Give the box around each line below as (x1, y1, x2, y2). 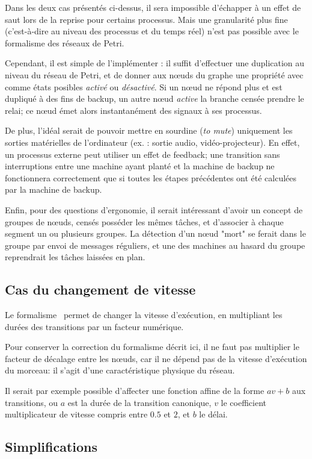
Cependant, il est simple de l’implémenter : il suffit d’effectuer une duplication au (5, 57, 305, 69)
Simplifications (5, 437, 98, 456)
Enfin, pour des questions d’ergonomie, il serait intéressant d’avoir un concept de (5, 203, 303, 216)
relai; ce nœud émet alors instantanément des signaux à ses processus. (5, 104, 262, 116)
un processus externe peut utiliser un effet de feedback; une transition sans (5, 148, 280, 160)
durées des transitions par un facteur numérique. (5, 320, 184, 333)
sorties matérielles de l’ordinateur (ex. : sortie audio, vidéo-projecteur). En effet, (5, 136, 300, 148)
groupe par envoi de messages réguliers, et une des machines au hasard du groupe (5, 239, 305, 251)
